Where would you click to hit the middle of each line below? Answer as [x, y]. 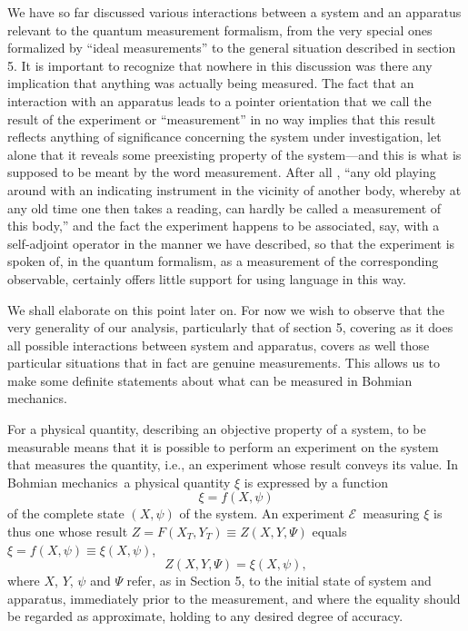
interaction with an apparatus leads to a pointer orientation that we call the [219, 100]
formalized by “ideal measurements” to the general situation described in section [232, 48]
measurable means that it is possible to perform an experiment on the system [223, 446]
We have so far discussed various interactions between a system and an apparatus [234, 12]
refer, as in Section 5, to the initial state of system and [279, 581]
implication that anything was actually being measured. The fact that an [211, 83]
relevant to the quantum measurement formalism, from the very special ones [220, 30]
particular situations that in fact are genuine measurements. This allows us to [224, 363]
